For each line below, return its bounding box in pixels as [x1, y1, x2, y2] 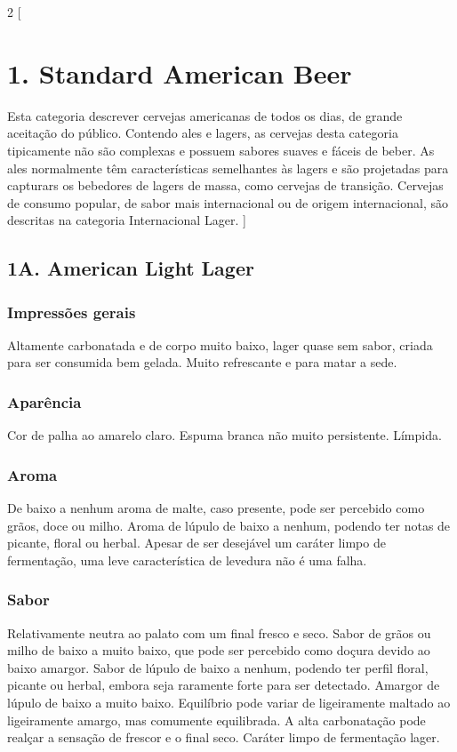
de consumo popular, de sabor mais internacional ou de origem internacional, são [7, 193, 448, 212]
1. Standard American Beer [7, 54, 352, 91]
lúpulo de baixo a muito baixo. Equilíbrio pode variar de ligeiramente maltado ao [7, 693, 451, 712]
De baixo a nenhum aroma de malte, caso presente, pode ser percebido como [7, 499, 425, 517]
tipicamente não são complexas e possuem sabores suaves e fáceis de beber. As [7, 140, 435, 159]
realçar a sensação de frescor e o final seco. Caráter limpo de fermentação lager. [7, 728, 440, 747]
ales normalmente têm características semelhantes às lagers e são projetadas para [7, 158, 449, 177]
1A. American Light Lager [7, 254, 254, 282]
